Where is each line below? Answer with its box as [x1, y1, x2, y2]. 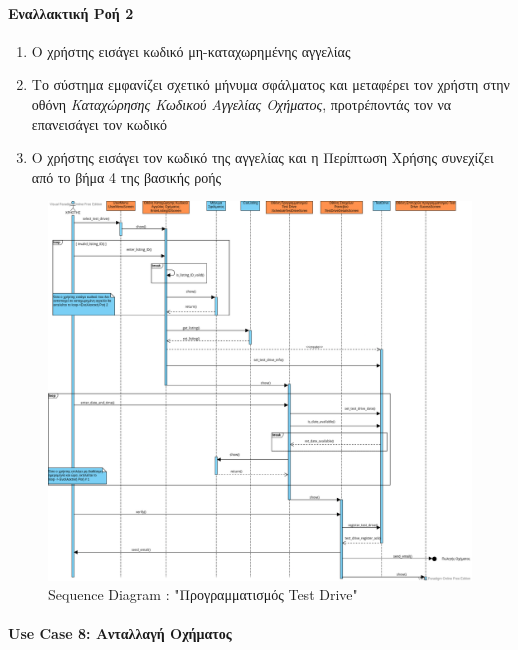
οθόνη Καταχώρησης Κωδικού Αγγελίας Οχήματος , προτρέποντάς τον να [31, 93, 452, 114]
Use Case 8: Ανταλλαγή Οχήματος [8, 623, 232, 644]
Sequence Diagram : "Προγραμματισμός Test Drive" [48, 584, 358, 605]
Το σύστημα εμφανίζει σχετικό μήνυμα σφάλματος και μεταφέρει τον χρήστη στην [31, 74, 510, 95]
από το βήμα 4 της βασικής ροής [31, 166, 222, 187]
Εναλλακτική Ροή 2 [8, 2, 134, 23]
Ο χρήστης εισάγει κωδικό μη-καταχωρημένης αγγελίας [31, 40, 351, 61]
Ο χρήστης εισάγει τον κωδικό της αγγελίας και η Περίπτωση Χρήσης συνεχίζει [31, 147, 494, 168]
